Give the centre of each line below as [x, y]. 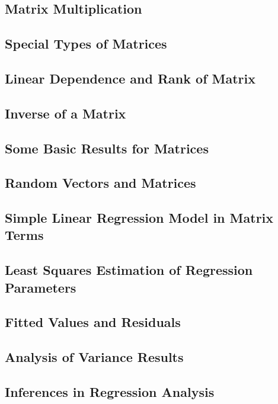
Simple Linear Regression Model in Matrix [139, 218]
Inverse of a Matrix [65, 113]
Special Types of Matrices [86, 44]
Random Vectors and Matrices [100, 183]
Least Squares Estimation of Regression [129, 270]
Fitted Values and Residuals [93, 322]
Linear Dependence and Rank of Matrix [130, 78]
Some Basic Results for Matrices [107, 148]
